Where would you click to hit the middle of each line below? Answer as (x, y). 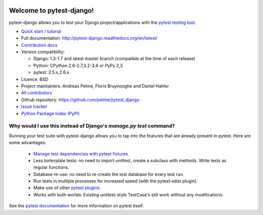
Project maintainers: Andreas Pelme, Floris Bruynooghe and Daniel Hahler (95, 86)
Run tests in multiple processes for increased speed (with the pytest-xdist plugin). (115, 181)
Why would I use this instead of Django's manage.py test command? (92, 126)
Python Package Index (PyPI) (50, 113)
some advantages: (28, 143)
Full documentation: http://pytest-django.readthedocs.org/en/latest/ (89, 38)
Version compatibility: (43, 52)
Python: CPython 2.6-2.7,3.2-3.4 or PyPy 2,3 (78, 65)
